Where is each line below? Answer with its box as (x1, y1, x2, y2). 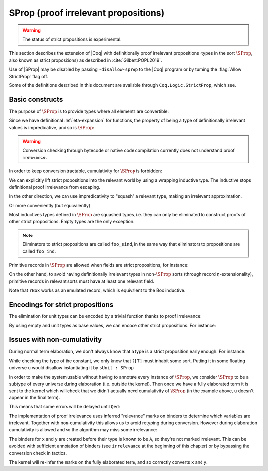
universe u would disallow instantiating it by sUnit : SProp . (9, 365, 135, 371)
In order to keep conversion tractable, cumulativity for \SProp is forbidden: (9, 168, 162, 174)
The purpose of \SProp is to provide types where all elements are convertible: (9, 108, 169, 114)
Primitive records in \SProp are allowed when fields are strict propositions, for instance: (9, 262, 189, 268)
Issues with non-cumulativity (9, 335, 102, 344)
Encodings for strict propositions (9, 301, 114, 309)
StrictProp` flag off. (9, 73, 48, 79)
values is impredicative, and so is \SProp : (9, 124, 94, 130)
